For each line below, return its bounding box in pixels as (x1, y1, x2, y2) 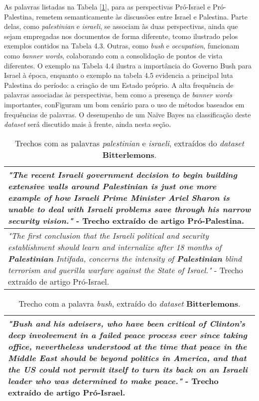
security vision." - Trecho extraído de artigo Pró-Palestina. (8, 214, 245, 226)
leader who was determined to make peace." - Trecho (8, 375, 219, 387)
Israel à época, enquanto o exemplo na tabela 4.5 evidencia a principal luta (4, 70, 233, 80)
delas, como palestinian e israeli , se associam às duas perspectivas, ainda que (4, 21, 238, 31)
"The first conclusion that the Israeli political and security (8, 229, 209, 241)
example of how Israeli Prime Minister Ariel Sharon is (8, 191, 230, 203)
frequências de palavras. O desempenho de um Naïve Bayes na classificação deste (4, 109, 251, 119)
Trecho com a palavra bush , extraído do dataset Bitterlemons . (18, 297, 241, 309)
